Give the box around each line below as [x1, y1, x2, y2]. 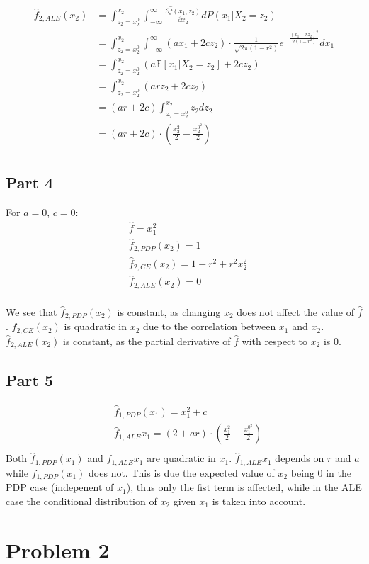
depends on [275, 451, 324, 466]
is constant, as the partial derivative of [63, 333, 231, 348]
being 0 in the [290, 465, 351, 480]
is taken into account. [212, 493, 306, 508]
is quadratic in [64, 319, 127, 334]
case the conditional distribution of [6, 493, 157, 508]
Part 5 [6, 368, 54, 390]
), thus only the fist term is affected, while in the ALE [126, 480, 362, 495]
